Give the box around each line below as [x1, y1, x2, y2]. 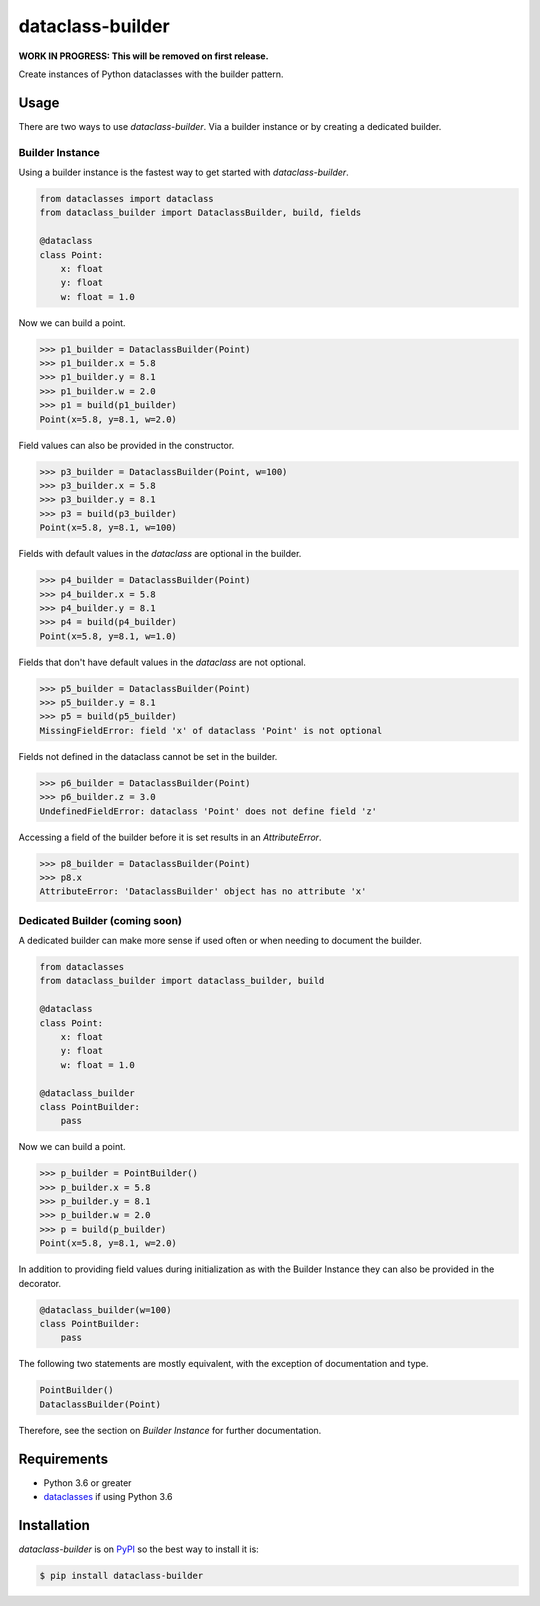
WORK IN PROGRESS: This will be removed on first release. [18, 50, 269, 62]
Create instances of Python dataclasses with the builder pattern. [18, 68, 284, 80]
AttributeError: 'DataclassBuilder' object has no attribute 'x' [39, 886, 367, 897]
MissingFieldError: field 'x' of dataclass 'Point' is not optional [39, 725, 383, 736]
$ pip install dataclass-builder [39, 1570, 204, 1581]
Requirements [18, 1450, 109, 1467]
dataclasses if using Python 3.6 [43, 1491, 174, 1503]
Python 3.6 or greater [43, 1476, 132, 1489]
